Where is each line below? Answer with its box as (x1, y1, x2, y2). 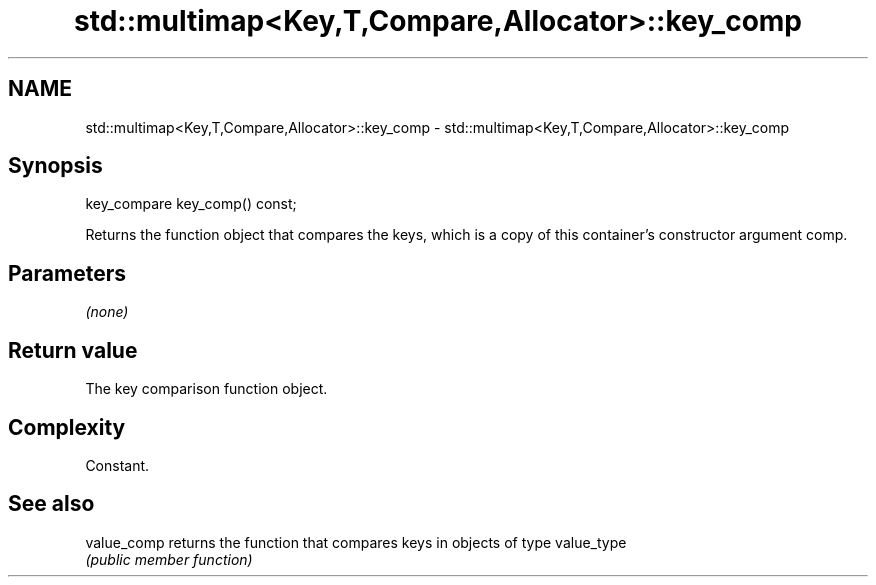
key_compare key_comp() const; (85, 195, 297, 213)
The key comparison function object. (85, 380, 328, 398)
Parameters (8, 260, 126, 286)
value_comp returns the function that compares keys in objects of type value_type (85, 533, 627, 551)
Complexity (8, 414, 126, 440)
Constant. (85, 456, 150, 474)
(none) (85, 303, 129, 321)
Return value (8, 337, 138, 363)
